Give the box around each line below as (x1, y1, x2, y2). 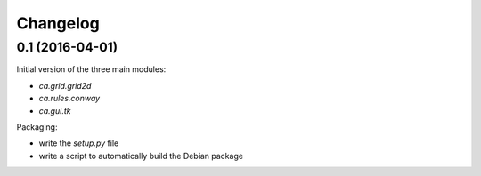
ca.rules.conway (38, 93, 101, 104)
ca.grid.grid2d (38, 80, 92, 91)
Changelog (16, 13, 100, 33)
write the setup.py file (38, 138, 119, 148)
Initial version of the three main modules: (16, 64, 167, 75)
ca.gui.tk (38, 105, 71, 116)
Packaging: (16, 121, 58, 132)
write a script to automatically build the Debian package (38, 150, 244, 161)
